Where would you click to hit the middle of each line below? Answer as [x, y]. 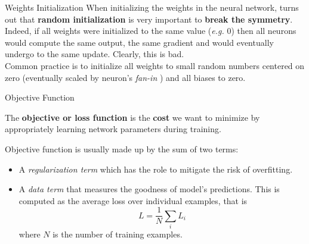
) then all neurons [264, 31]
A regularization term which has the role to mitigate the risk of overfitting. [156, 169]
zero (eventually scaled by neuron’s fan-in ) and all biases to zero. [125, 77]
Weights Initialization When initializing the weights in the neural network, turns [152, 7]
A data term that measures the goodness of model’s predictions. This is [149, 189]
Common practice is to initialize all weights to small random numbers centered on [155, 65]
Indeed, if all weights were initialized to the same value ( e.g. [115, 31]
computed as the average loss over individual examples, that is [133, 200]
